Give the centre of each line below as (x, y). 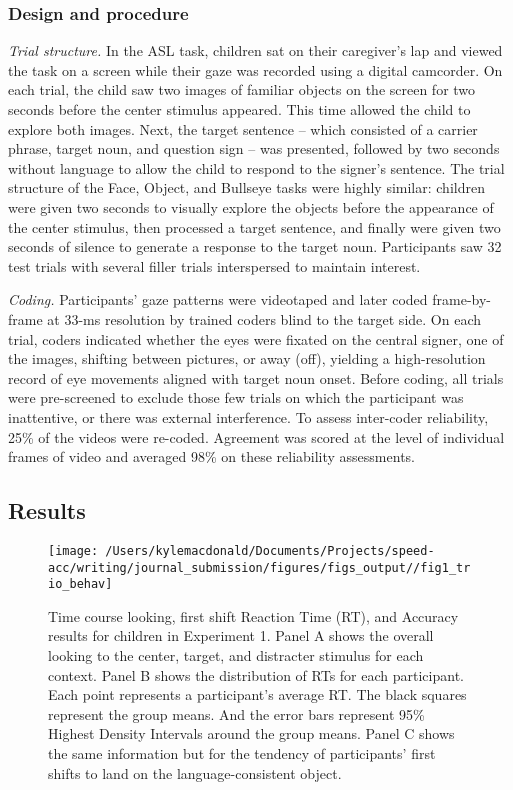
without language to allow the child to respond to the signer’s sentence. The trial (256, 167)
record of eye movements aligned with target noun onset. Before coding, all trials (256, 377)
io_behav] (80, 584)
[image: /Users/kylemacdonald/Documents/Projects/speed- (241, 550)
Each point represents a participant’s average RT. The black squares (257, 694)
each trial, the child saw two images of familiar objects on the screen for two (242, 89)
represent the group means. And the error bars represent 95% (236, 713)
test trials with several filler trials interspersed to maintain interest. (214, 265)
